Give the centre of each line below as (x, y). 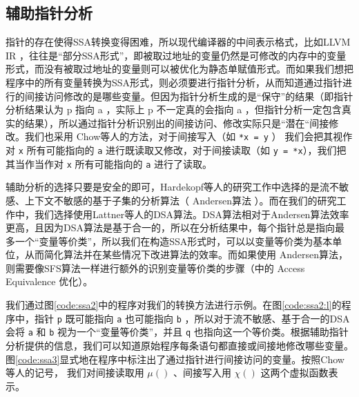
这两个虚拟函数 (294, 372)
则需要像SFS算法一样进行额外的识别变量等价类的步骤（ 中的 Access (155, 268)
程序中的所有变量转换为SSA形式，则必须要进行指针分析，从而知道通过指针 (174, 82)
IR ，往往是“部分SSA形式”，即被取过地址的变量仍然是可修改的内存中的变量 (176, 55)
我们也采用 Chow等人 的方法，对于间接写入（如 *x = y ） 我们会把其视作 (188, 136)
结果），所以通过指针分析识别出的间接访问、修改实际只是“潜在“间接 (177, 123)
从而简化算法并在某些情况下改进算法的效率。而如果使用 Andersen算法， (186, 254)
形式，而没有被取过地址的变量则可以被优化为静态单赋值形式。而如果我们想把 (179, 69)
